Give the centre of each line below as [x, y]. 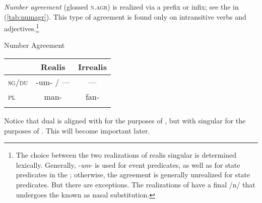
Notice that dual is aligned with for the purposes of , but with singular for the [125, 121]
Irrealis [92, 67]
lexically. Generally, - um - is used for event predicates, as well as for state [128, 164]
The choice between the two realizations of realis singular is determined [126, 155]
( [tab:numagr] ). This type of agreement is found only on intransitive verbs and [125, 16]
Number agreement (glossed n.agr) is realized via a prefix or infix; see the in [121, 7]
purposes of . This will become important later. [77, 130]
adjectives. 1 [22, 27]
